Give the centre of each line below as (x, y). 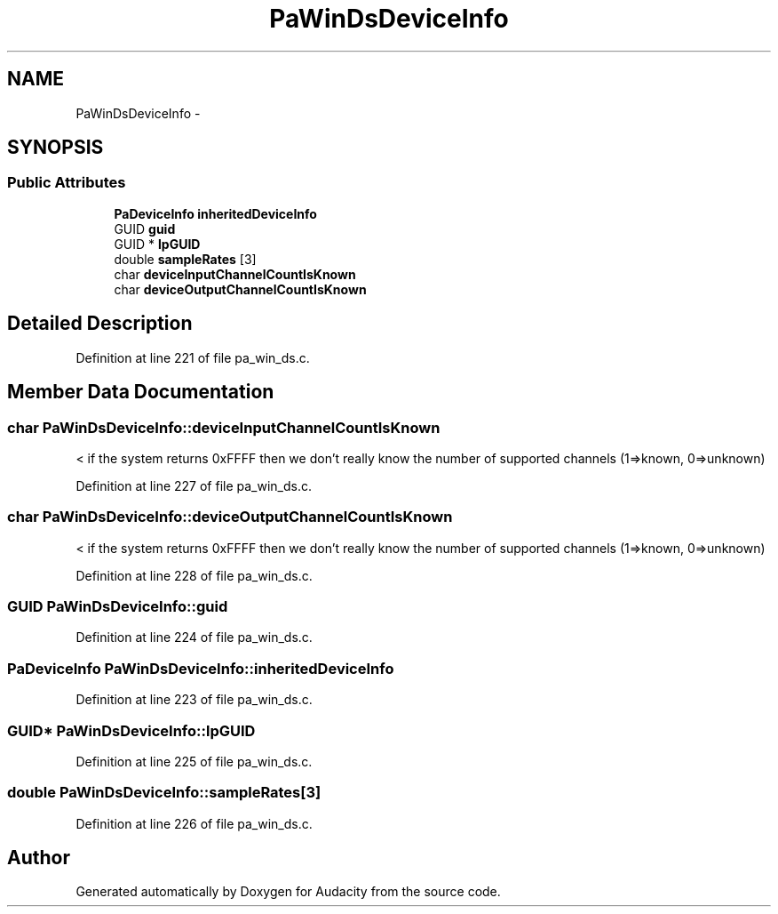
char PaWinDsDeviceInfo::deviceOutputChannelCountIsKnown (230, 517)
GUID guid (145, 228)
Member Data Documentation (141, 392)
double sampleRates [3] (185, 259)
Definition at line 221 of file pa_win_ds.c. (193, 357)
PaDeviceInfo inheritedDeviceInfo (215, 213)
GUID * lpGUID (157, 244)
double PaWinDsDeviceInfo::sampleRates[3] (164, 793)
